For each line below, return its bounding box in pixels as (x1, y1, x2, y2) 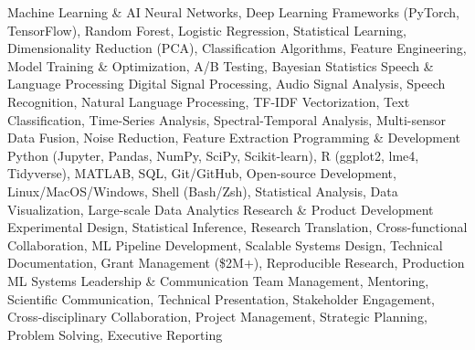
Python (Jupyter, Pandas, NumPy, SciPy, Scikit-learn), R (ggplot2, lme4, (7, 145, 419, 164)
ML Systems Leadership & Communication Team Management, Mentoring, (7, 270, 429, 290)
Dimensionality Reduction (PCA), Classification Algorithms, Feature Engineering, (7, 38, 467, 58)
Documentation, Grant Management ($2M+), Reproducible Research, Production (7, 253, 465, 272)
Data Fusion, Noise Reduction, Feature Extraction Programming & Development (7, 128, 460, 147)
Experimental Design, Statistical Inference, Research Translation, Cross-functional (7, 217, 468, 237)
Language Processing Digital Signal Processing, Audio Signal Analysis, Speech (7, 74, 446, 93)
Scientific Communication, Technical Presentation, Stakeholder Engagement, (7, 289, 436, 308)
